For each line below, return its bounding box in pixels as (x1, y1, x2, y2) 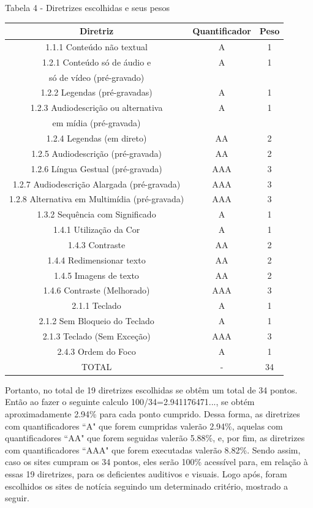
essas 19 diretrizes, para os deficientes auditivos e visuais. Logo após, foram (5, 467, 287, 480)
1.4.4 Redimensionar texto (47, 253, 146, 266)
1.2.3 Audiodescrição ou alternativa (30, 101, 163, 114)
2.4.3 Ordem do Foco (57, 344, 136, 357)
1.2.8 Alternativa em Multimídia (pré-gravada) (9, 192, 184, 205)
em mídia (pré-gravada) (52, 116, 141, 129)
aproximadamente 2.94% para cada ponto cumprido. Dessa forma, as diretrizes (5, 407, 300, 420)
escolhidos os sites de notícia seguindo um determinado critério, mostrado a (5, 479, 288, 492)
